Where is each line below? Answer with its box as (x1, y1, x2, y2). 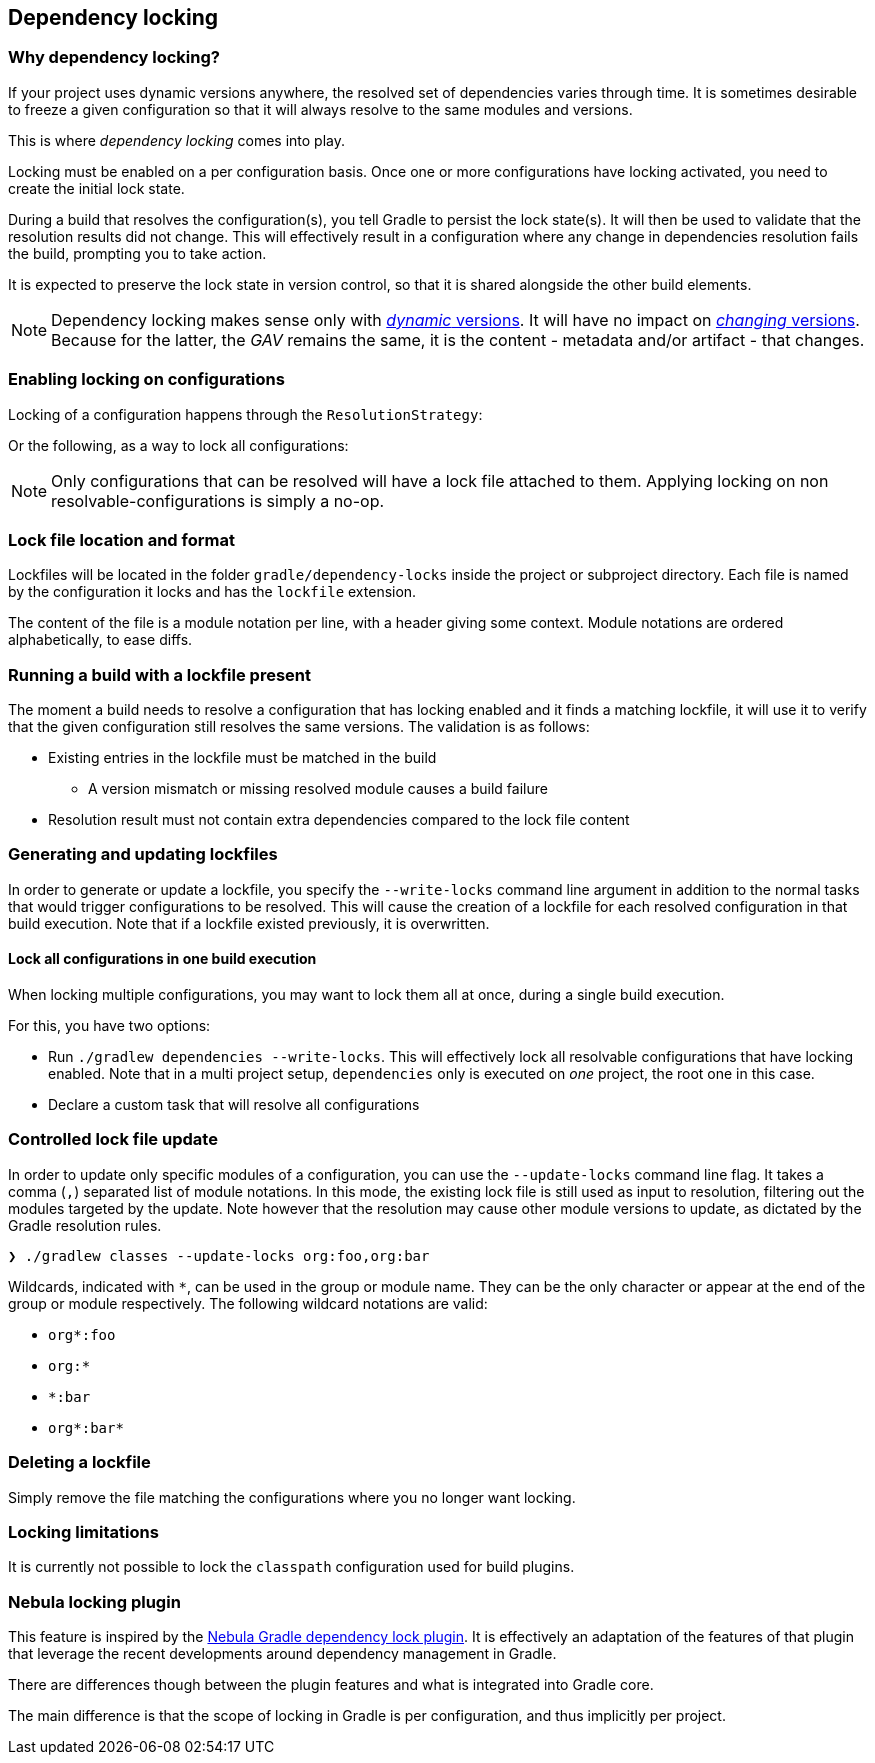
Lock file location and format (8, 529, 235, 550)
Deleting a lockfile (8, 1452, 151, 1473)
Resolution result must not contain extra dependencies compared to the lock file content (48, 811, 630, 829)
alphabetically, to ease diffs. (8, 631, 193, 649)
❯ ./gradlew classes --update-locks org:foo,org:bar (8, 1247, 430, 1264)
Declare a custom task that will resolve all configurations (48, 1096, 420, 1114)
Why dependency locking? (8, 47, 220, 68)
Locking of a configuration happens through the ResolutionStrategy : (8, 405, 483, 423)
